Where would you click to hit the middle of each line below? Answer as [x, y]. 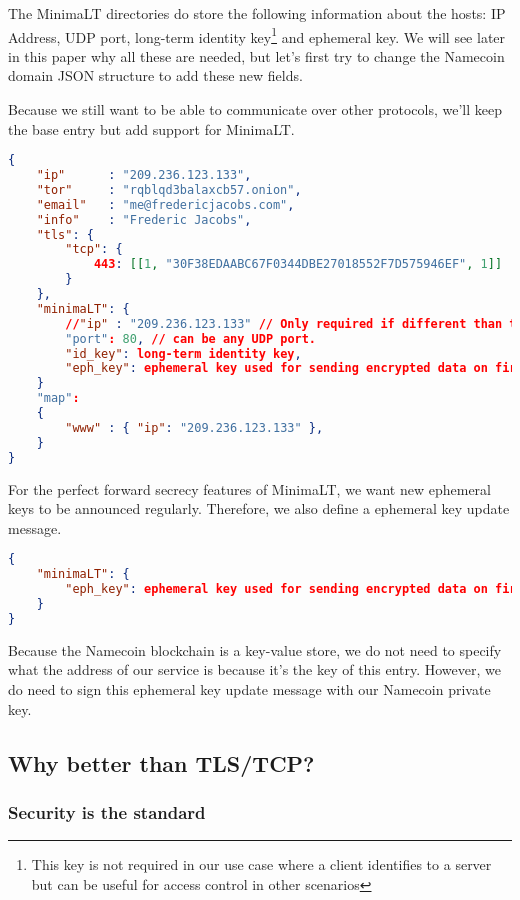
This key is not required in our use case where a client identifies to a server [261, 864]
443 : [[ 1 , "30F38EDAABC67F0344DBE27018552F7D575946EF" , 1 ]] [298, 264]
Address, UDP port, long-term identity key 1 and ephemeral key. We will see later [257, 35]
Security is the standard [107, 811]
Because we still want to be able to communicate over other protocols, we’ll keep [255, 109]
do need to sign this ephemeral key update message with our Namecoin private [249, 688]
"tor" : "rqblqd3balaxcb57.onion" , [169, 189]
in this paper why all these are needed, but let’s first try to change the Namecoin [256, 55]
